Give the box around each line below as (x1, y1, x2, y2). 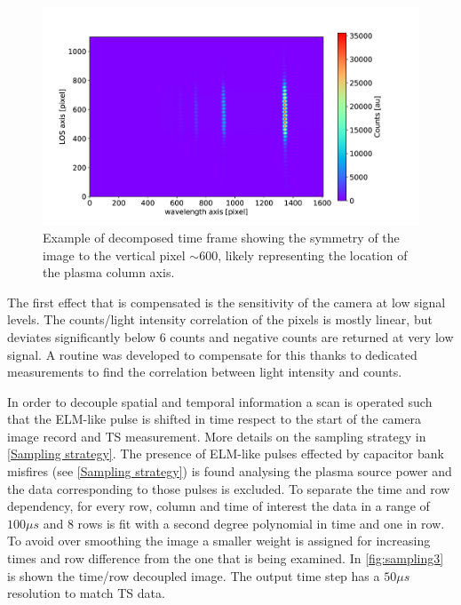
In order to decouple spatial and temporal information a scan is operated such (7, 392, 433, 410)
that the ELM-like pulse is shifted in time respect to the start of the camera (7, 410, 421, 428)
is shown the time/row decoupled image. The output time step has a (7, 566, 380, 585)
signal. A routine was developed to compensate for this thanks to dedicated (7, 345, 417, 363)
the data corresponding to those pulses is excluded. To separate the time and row (7, 479, 450, 498)
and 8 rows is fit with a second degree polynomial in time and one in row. (43, 513, 445, 532)
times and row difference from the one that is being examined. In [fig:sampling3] (7, 549, 444, 568)
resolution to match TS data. (7, 584, 165, 602)
